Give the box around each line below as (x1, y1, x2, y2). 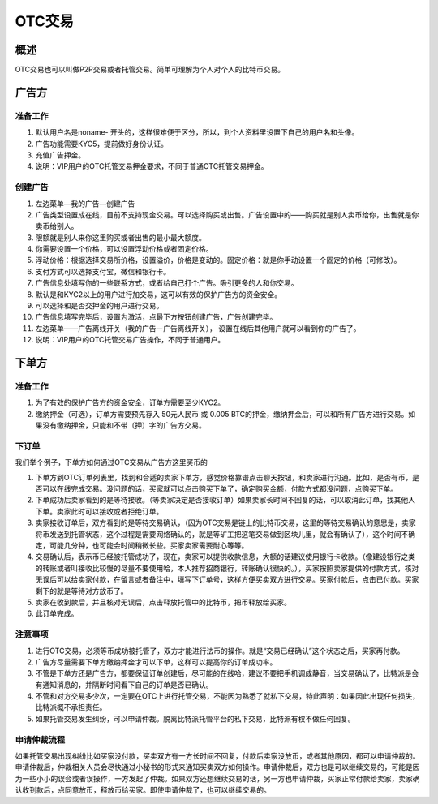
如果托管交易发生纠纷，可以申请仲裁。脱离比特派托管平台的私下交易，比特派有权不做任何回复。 (35, 714, 355, 724)
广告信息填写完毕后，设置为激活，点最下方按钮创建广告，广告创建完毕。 (35, 312, 277, 322)
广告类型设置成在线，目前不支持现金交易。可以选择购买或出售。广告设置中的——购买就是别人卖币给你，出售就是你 (35, 209, 419, 219)
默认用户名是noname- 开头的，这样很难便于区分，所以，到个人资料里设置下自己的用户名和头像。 (35, 127, 359, 137)
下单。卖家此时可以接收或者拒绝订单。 (35, 506, 164, 516)
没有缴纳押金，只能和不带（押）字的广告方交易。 (41, 420, 206, 430)
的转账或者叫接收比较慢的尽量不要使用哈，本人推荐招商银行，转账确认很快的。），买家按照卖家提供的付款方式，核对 (35, 563, 419, 573)
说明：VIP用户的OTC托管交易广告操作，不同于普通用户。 (35, 335, 225, 345)
